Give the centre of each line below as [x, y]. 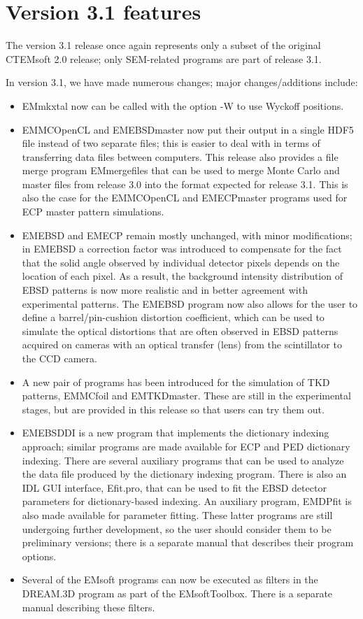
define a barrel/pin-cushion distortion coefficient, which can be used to [173, 317]
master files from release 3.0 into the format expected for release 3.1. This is [185, 184]
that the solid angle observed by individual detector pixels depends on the [181, 262]
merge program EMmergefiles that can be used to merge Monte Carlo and [181, 170]
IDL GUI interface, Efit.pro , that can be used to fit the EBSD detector [174, 487]
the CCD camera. [59, 358]
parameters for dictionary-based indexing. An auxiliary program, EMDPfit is [187, 501]
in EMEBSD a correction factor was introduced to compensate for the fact [182, 249]
